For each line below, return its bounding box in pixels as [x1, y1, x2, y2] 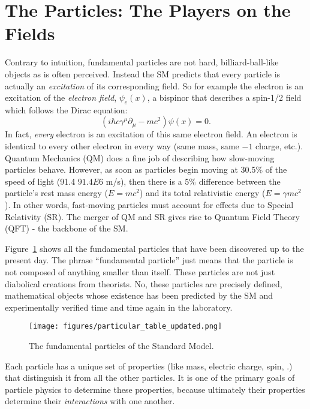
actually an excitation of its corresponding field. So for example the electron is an [5, 79, 304, 92]
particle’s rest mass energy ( [5, 187, 108, 199]
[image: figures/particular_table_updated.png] [29, 322, 222, 331]
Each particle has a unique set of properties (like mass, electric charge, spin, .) [5, 359, 293, 372]
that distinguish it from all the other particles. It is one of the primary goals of [5, 371, 295, 384]
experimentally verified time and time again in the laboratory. [5, 300, 233, 313]
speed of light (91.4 [5, 175, 76, 187]
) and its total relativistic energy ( [139, 187, 266, 199]
